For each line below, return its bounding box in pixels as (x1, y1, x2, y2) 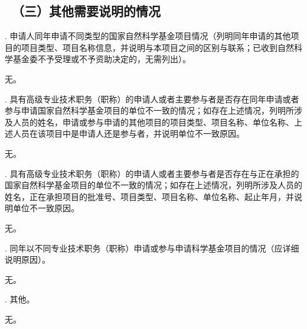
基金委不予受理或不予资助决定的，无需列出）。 (12, 53, 191, 65)
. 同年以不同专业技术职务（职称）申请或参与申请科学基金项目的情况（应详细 (5, 241, 299, 254)
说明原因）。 (5, 253, 50, 266)
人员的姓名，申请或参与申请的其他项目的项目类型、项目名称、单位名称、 (12, 115, 294, 128)
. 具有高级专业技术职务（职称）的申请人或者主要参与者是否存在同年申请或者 (5, 92, 299, 105)
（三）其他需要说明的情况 (12, 2, 161, 20)
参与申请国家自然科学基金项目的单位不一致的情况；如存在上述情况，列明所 (5, 104, 294, 117)
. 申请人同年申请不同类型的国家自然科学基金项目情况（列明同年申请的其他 (5, 30, 291, 42)
